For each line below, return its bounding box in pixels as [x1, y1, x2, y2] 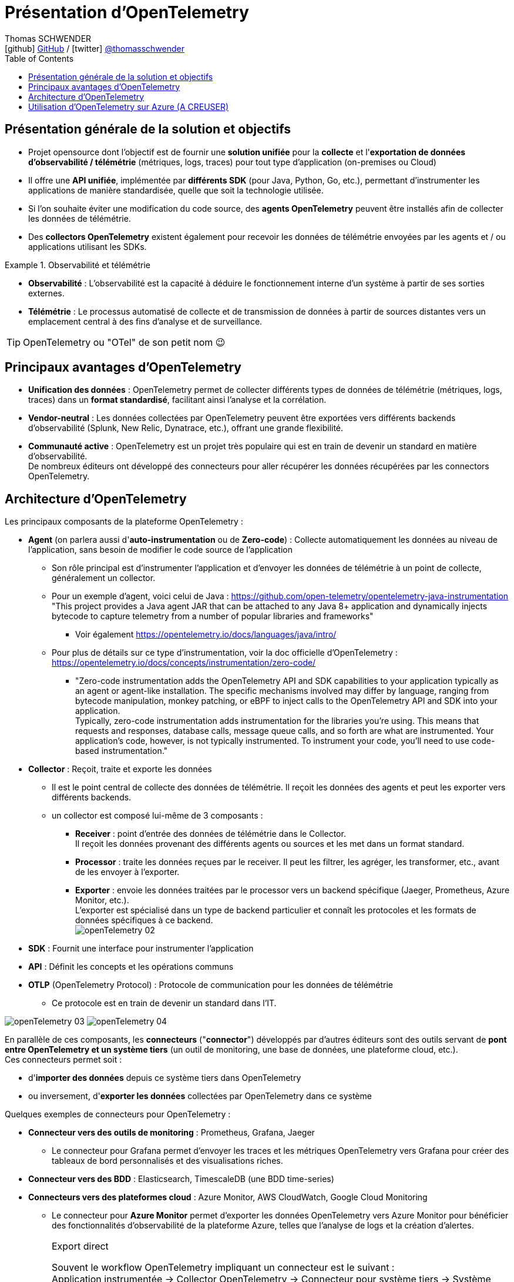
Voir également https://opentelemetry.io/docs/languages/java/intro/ [75, 629, 337, 640]
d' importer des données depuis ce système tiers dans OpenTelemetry [28, 1073, 301, 1083]
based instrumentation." [75, 746, 168, 756]
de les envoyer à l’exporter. [75, 867, 180, 877]
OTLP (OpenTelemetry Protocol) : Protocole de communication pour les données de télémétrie [28, 980, 393, 990]
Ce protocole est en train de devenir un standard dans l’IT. [52, 998, 277, 1009]
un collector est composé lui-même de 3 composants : [52, 810, 263, 821]
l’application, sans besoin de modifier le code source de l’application [28, 545, 293, 555]
